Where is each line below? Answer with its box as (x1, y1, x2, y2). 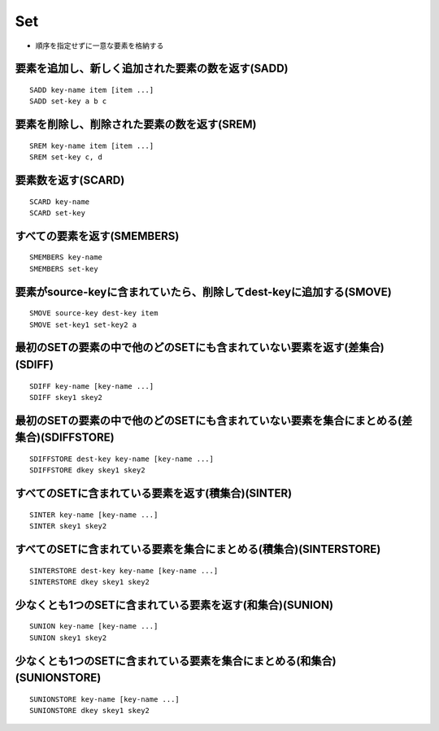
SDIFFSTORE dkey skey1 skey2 (29, 466, 146, 475)
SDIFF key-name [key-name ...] (29, 381, 154, 390)
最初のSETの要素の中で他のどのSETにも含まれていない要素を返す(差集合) (15, 341, 385, 355)
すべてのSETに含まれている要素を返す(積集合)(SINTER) (15, 486, 293, 500)
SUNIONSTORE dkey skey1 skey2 (29, 706, 150, 716)
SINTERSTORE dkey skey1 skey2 (29, 577, 150, 586)
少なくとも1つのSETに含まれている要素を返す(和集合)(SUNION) (15, 598, 333, 611)
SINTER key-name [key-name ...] (29, 510, 159, 520)
